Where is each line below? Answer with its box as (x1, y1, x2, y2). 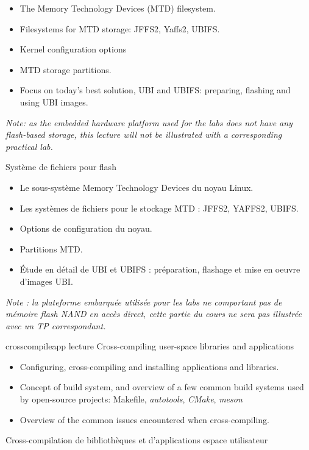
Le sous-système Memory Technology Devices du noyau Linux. (20, 180, 254, 193)
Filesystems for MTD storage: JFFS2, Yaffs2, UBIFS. (20, 22, 220, 35)
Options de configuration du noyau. (20, 222, 152, 235)
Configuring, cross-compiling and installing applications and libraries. (20, 360, 279, 373)
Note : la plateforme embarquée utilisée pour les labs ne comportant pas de (5, 295, 282, 308)
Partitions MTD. (20, 242, 83, 255)
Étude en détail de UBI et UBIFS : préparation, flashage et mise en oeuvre (20, 263, 300, 276)
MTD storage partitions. (20, 63, 112, 76)
